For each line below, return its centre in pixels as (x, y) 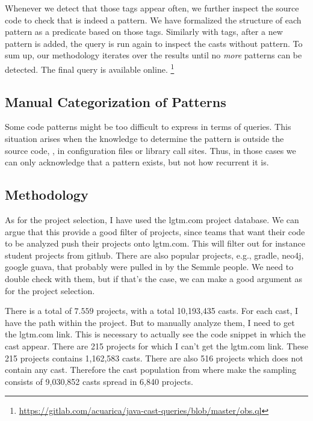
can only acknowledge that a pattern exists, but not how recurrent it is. (137, 162)
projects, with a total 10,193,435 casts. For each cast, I (197, 311)
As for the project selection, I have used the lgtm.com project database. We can (152, 220)
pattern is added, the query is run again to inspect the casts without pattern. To (154, 43)
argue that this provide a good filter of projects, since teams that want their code (155, 231)
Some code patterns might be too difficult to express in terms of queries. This (148, 127)
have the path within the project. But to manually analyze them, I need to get (150, 322)
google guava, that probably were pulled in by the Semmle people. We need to (149, 267)
